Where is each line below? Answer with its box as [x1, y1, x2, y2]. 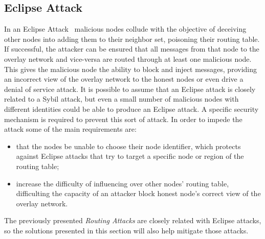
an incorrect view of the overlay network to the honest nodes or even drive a [4, 74, 244, 84]
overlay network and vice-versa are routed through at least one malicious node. [4, 53, 252, 64]
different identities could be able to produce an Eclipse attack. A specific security [4, 103, 259, 114]
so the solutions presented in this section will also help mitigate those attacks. [4, 225, 249, 235]
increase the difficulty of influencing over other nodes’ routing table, [16, 178, 229, 188]
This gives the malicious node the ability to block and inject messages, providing [4, 63, 257, 74]
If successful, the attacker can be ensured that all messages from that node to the [4, 43, 259, 54]
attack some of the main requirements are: [4, 124, 137, 134]
